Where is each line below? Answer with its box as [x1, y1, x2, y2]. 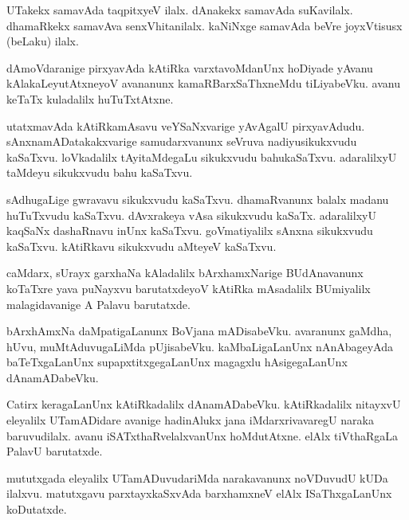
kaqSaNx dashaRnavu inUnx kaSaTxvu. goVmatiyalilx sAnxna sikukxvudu [6, 222, 373, 239]
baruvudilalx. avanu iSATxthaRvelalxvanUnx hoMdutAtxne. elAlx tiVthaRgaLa [6, 427, 399, 444]
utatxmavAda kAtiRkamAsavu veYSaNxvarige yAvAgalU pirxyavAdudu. [6, 117, 365, 134]
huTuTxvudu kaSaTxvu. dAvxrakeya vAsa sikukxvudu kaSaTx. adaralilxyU [6, 206, 376, 223]
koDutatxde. [6, 501, 67, 518]
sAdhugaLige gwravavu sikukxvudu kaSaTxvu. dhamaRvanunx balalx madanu [6, 190, 389, 207]
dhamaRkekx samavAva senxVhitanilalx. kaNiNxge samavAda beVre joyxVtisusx [6, 17, 403, 33]
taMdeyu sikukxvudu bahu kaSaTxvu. [6, 164, 193, 181]
